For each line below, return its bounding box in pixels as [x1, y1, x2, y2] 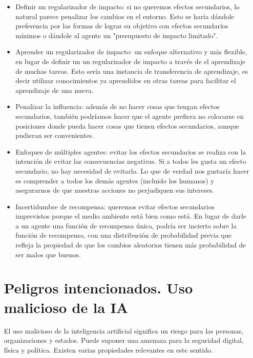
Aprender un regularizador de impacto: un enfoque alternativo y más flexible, [15, 46, 247, 57]
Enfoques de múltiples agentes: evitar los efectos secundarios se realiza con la [15, 146, 246, 157]
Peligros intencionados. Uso [4, 278, 193, 298]
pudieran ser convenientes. [15, 130, 94, 140]
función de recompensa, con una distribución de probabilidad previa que [15, 230, 232, 240]
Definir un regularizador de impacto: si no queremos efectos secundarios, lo [15, 1, 240, 11]
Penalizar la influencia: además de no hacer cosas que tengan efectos [15, 101, 220, 112]
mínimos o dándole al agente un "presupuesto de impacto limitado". [15, 30, 218, 40]
